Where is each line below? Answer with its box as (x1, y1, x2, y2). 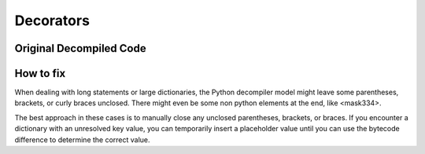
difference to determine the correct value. (14, 134, 150, 145)
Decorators (14, 12, 91, 29)
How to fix (14, 67, 66, 80)
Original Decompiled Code (14, 42, 146, 55)
